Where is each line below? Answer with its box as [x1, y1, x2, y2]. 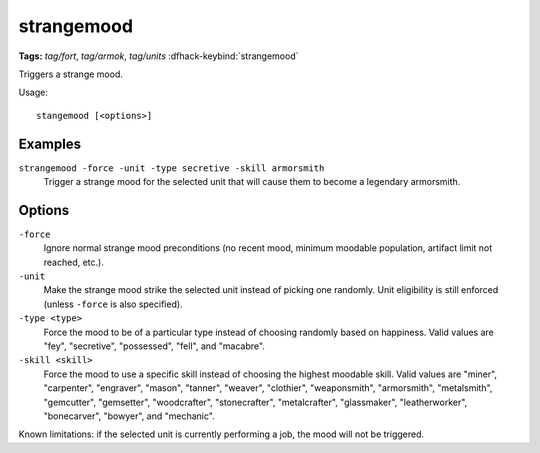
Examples [18, 135, 82, 152]
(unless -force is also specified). [43, 298, 184, 310]
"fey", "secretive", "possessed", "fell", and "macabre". [43, 340, 265, 352]
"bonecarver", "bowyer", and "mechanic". [43, 410, 215, 422]
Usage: [18, 86, 49, 99]
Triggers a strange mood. [18, 68, 124, 80]
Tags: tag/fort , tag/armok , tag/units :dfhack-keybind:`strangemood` [18, 50, 299, 62]
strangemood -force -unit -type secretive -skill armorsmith [18, 162, 325, 174]
